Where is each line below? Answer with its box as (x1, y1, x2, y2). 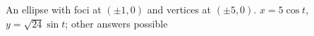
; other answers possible (65, 16, 168, 30)
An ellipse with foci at (6, 2, 102, 16)
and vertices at (147, 2, 212, 16)
